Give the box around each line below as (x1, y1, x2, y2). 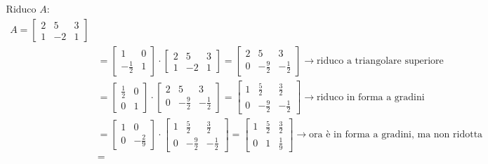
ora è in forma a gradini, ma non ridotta (309, 130, 483, 140)
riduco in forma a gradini (316, 92, 425, 102)
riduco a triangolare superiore (317, 56, 444, 67)
